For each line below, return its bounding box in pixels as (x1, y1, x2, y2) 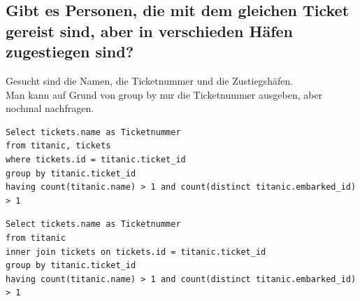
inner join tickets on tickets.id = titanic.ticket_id (6, 246, 266, 257)
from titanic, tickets (6, 141, 111, 151)
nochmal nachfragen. (6, 101, 94, 115)
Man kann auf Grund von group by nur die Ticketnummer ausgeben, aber (6, 87, 323, 101)
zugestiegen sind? (6, 41, 134, 62)
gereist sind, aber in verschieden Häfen (6, 20, 294, 41)
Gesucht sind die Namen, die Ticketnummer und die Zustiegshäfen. (6, 73, 294, 87)
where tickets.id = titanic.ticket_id (6, 154, 186, 164)
